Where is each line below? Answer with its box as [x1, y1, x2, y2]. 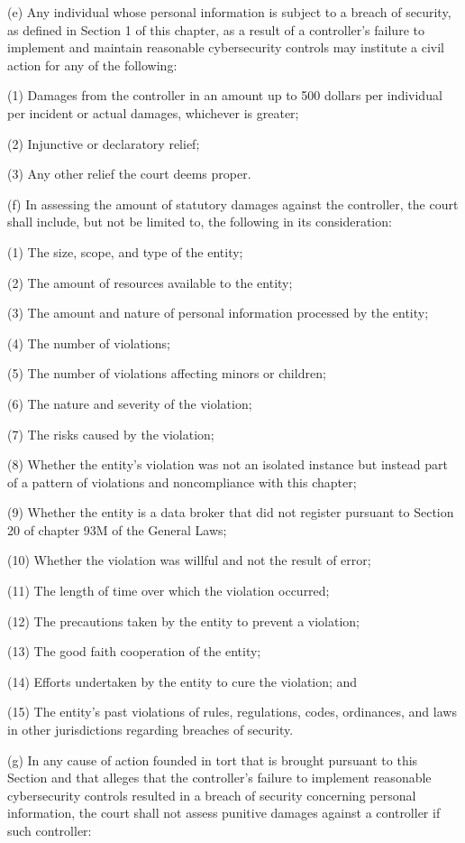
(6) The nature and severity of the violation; [7, 394, 252, 412]
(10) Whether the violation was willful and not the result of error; [7, 551, 371, 570]
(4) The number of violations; [7, 333, 170, 352]
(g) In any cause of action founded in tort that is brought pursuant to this [7, 750, 418, 769]
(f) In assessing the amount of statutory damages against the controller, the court [7, 194, 459, 213]
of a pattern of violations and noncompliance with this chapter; [7, 472, 357, 491]
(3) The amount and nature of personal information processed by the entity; [7, 303, 429, 322]
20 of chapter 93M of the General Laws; [7, 520, 227, 539]
